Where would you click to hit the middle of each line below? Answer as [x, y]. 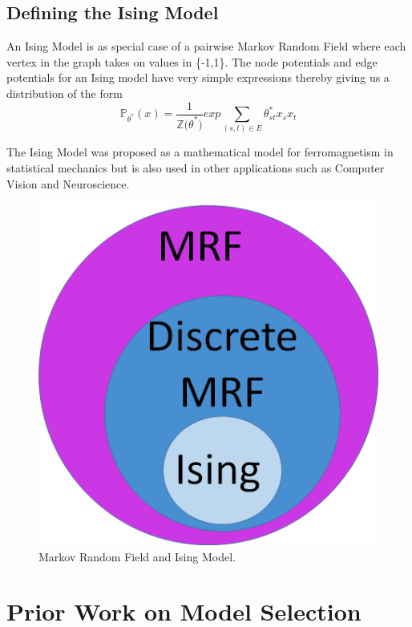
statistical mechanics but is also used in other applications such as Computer [196, 167]
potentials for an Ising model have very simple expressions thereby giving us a [198, 77]
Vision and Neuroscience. [68, 183]
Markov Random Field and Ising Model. [137, 556]
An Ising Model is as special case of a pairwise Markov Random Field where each [206, 46]
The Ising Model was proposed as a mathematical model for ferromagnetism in [200, 152]
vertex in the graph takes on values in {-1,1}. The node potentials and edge [192, 61]
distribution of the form [65, 93]
